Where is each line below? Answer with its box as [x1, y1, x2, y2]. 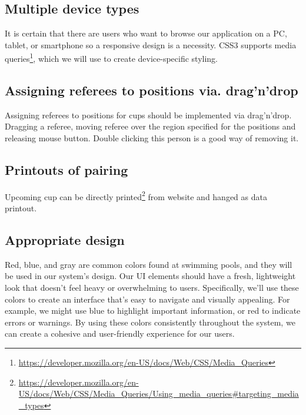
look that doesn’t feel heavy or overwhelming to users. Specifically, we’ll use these [5, 281, 299, 294]
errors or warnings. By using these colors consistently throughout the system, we [5, 316, 295, 328]
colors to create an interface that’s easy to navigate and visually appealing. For [5, 293, 290, 305]
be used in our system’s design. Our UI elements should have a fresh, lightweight [5, 270, 296, 282]
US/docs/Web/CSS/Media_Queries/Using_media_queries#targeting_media [18, 387, 299, 400]
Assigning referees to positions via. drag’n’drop [5, 81, 298, 99]
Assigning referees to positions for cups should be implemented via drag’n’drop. [5, 108, 292, 121]
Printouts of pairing [5, 161, 128, 179]
